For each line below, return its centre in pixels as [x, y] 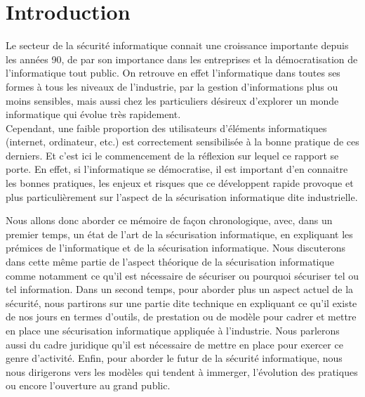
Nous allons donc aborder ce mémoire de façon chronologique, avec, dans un [169, 220]
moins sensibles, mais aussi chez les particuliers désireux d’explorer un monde [172, 100]
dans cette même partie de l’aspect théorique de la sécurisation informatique [170, 262]
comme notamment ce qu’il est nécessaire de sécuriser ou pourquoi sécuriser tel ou [182, 275]
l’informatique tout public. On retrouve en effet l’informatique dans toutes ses [173, 73]
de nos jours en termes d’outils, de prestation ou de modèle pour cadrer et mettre [181, 317]
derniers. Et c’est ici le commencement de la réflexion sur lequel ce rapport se [172, 155]
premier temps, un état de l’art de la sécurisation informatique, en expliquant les [179, 234]
